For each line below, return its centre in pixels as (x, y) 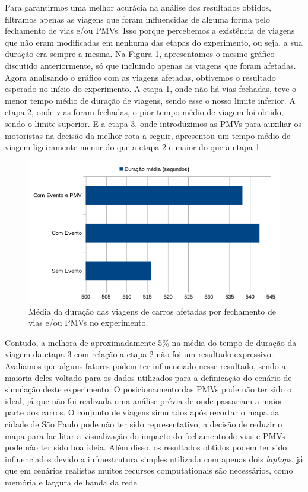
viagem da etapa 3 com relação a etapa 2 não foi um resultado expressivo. (139, 354)
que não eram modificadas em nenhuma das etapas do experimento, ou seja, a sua (154, 42)
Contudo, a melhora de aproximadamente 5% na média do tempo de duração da (151, 342)
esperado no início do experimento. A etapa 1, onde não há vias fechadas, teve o (151, 89)
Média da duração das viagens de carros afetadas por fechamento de (152, 311)
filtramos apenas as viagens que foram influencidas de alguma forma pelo (137, 19)
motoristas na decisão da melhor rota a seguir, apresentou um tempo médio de (148, 135)
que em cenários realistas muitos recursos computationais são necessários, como (149, 470)
